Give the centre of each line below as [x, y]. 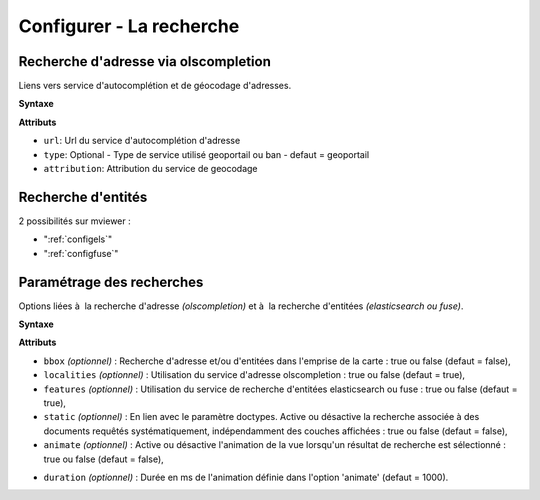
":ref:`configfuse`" [81, 253]
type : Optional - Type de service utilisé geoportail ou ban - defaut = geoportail [206, 154]
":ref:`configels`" [78, 239]
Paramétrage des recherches [111, 281]
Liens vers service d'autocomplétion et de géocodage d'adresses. [155, 86]
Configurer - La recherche [129, 26]
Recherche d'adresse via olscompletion [145, 61]
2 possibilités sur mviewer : [74, 221]
